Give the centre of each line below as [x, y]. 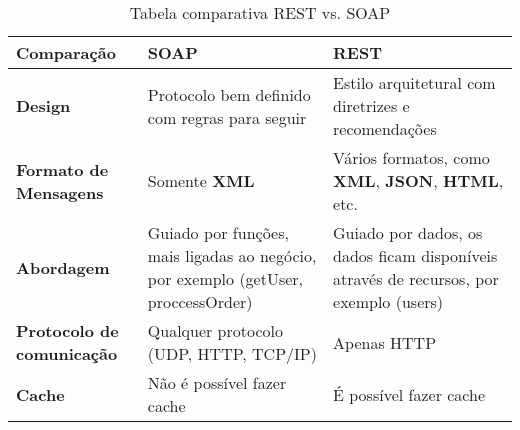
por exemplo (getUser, [225, 278]
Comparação [66, 52]
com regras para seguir [227, 117]
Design [43, 105]
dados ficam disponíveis [415, 255]
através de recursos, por [416, 278]
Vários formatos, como [411, 157]
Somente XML [201, 180]
